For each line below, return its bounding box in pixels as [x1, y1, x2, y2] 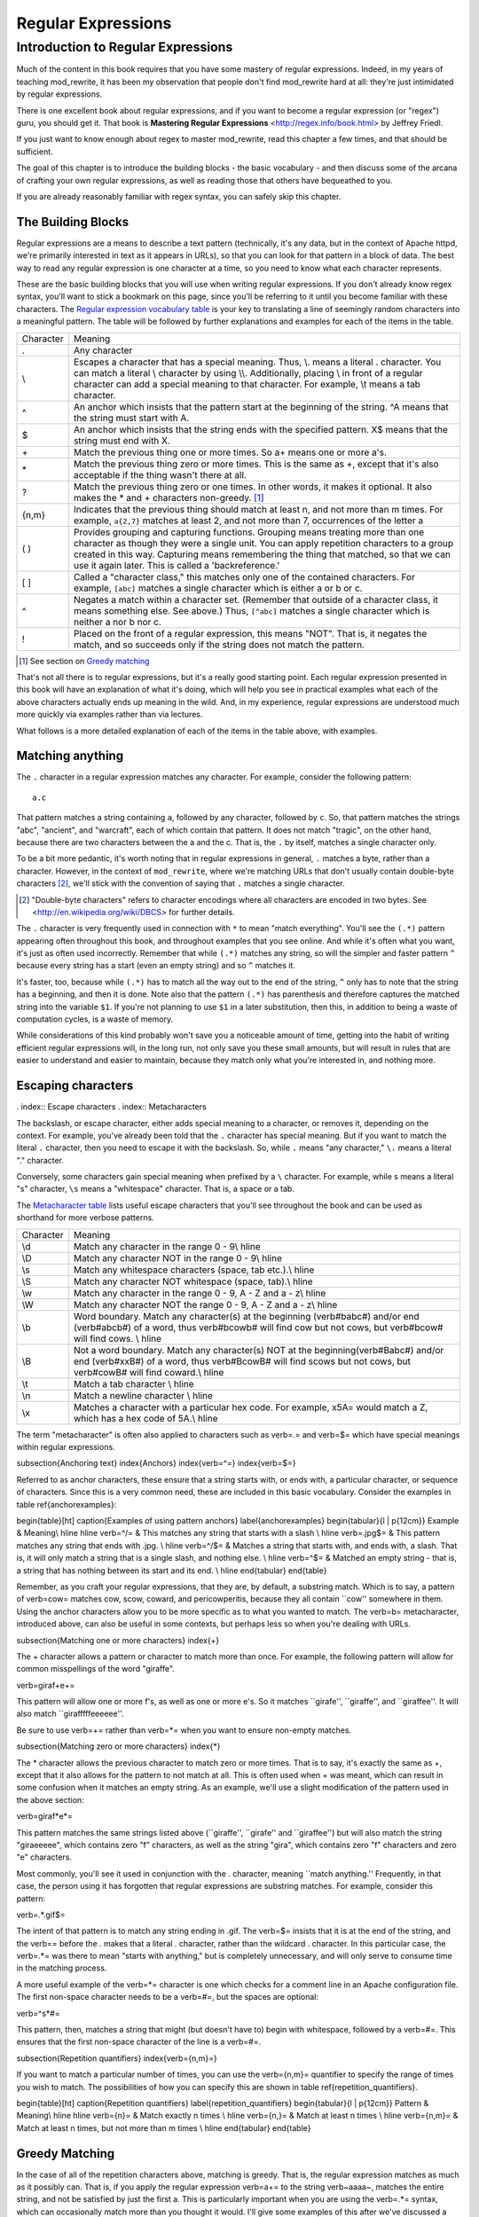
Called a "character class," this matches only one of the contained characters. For [73, 570, 416, 583]
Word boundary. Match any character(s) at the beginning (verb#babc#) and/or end [73, 1310, 420, 1322]
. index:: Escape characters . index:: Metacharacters [16, 1101, 208, 1112]
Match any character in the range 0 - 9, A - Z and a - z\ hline [73, 1287, 326, 1299]
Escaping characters [16, 1078, 134, 1093]
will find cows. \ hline [73, 1332, 162, 1344]
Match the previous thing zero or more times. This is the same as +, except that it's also [73, 458, 439, 470]
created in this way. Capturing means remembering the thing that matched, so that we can [73, 548, 452, 560]
